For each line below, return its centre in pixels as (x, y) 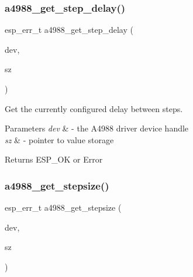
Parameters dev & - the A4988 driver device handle (97, 128)
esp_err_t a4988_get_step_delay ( (69, 30)
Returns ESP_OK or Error (54, 159)
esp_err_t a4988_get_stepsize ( (63, 207)
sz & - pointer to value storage (59, 139)
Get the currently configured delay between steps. (94, 108)
